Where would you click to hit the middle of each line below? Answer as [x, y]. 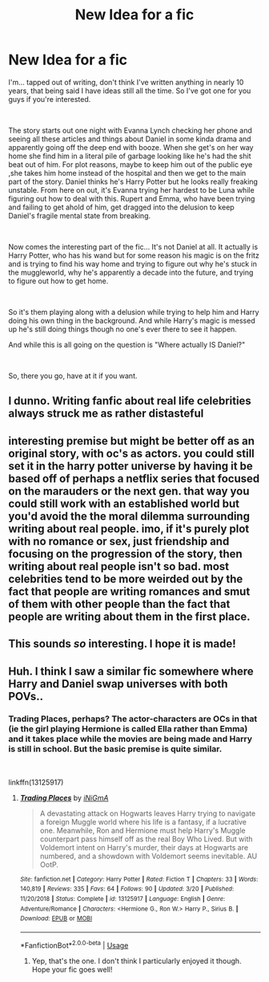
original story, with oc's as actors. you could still [131, 453]
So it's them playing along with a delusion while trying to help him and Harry [134, 312]
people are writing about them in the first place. [129, 616]
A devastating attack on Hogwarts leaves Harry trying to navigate [148, 813]
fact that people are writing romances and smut [129, 591]
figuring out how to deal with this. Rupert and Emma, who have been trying [132, 198]
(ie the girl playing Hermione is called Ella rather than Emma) [128, 729]
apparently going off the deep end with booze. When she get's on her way [131, 147]
